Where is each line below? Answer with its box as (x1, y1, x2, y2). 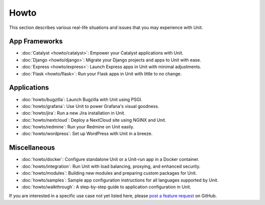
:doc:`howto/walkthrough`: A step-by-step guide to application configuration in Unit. (21, 184, 191, 190)
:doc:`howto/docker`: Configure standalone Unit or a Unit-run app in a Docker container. (21, 156, 200, 162)
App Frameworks (9, 37, 63, 46)
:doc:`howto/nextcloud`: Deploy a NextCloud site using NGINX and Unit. (21, 117, 166, 123)
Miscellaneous (9, 144, 55, 152)
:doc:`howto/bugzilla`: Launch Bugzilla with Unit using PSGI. (21, 96, 142, 102)
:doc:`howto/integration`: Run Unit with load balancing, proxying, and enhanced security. (21, 163, 201, 169)
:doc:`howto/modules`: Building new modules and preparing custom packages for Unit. (21, 170, 197, 176)
